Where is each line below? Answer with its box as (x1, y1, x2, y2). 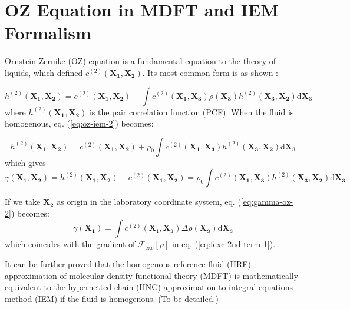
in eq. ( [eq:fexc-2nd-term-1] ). (171, 238, 276, 250)
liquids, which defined (5, 66, 83, 78)
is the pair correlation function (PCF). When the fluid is (89, 105, 294, 118)
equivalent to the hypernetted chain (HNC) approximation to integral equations (5, 281, 293, 293)
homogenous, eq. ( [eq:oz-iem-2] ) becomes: (5, 117, 154, 129)
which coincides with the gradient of (5, 238, 136, 250)
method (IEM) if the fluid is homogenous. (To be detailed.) (5, 292, 219, 304)
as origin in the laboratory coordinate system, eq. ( (57, 195, 241, 208)
